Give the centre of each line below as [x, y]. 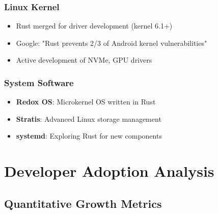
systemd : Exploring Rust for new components [89, 136]
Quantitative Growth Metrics [83, 203]
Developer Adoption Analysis [109, 171]
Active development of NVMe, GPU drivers [84, 60]
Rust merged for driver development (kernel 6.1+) [94, 26]
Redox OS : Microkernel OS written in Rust [86, 102]
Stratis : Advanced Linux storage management [89, 118]
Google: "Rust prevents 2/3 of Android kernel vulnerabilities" [112, 43]
